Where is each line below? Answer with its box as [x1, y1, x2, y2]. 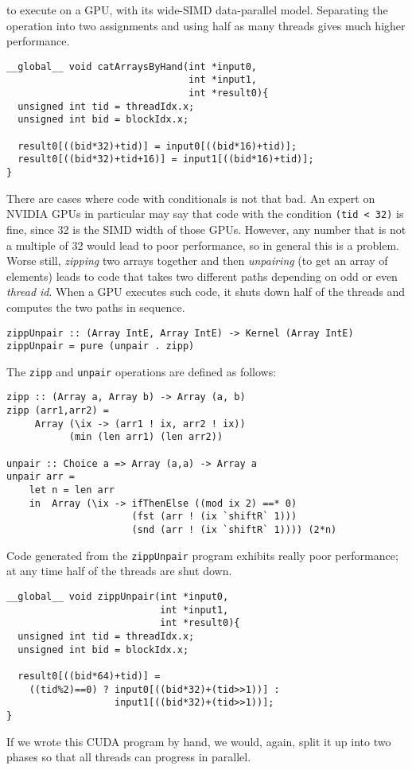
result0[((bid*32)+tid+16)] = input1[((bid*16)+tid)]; [17, 154, 314, 165]
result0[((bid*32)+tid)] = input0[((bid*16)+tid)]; [17, 140, 297, 152]
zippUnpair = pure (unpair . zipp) [6, 340, 195, 352]
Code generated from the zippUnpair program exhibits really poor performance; [6, 546, 398, 563]
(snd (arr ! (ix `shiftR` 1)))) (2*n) [131, 524, 337, 536]
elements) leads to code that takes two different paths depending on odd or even [6, 267, 398, 284]
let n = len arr [29, 484, 115, 496]
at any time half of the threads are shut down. [6, 562, 232, 579]
